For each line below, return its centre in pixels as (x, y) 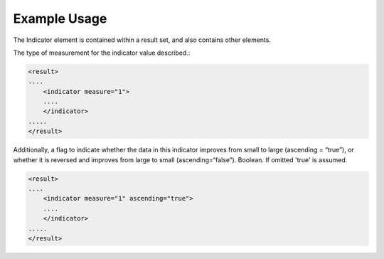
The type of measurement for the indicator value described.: (102, 53)
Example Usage (60, 18)
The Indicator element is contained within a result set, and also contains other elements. (142, 40)
